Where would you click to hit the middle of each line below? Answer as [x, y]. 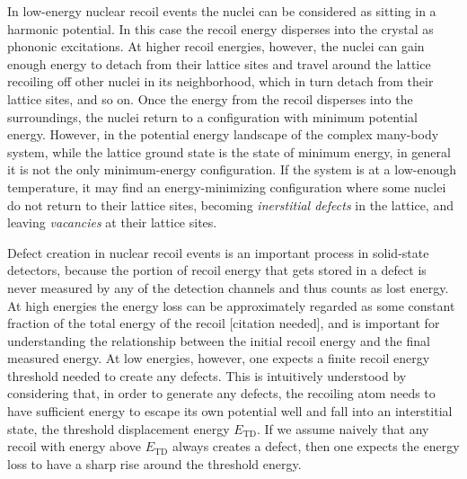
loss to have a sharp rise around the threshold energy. [154, 463]
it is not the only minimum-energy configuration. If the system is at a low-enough [232, 169]
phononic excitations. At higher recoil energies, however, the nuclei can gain [216, 46]
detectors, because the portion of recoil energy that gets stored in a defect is [217, 270]
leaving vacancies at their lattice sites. [112, 222]
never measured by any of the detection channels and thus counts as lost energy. [228, 287]
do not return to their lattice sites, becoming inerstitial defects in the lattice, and [230, 204]
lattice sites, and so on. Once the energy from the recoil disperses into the [210, 98]
